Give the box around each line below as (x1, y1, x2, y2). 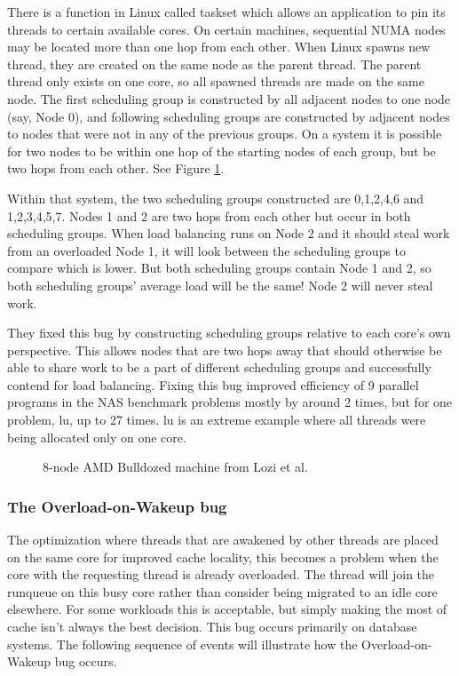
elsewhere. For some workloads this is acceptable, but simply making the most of (7, 600, 447, 618)
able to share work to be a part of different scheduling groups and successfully (7, 358, 431, 377)
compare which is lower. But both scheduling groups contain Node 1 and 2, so (7, 258, 431, 277)
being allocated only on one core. (7, 427, 186, 446)
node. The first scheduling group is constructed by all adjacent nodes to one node (7, 89, 451, 107)
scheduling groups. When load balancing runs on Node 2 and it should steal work (7, 224, 450, 243)
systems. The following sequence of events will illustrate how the (7, 634, 358, 653)
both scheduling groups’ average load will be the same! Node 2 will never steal (7, 275, 433, 294)
